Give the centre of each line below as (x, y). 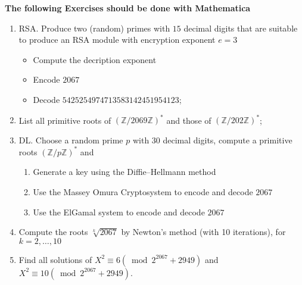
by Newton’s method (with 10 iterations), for (203, 232)
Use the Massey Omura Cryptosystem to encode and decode (143, 191)
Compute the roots (53, 232)
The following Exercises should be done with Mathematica (128, 8)
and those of (189, 120)
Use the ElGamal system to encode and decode (119, 212)
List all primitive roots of (65, 120)
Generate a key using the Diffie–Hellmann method (124, 172)
